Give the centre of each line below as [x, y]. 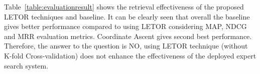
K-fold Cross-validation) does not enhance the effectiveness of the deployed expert [130, 55]
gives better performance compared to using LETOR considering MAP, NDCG [125, 26]
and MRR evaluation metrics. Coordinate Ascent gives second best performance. [128, 36]
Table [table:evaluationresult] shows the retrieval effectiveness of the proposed [124, 6]
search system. [26, 65]
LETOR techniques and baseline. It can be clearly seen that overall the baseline [127, 16]
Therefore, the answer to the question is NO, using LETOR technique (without [126, 46]
